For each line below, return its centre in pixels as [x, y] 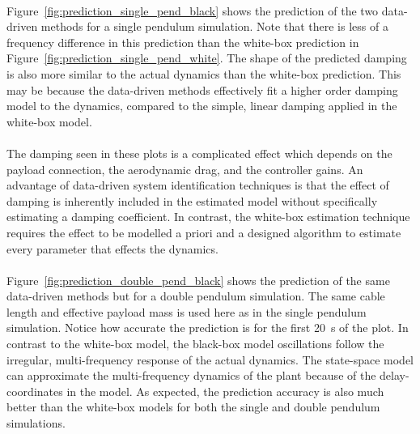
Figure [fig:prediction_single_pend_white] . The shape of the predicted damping [207, 58]
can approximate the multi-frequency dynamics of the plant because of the [191, 375]
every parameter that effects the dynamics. [112, 248]
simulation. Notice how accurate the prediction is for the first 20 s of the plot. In [208, 328]
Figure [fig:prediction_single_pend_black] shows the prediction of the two [193, 10]
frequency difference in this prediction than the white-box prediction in [183, 42]
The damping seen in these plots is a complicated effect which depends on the [199, 153]
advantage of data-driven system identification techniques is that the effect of [198, 185]
